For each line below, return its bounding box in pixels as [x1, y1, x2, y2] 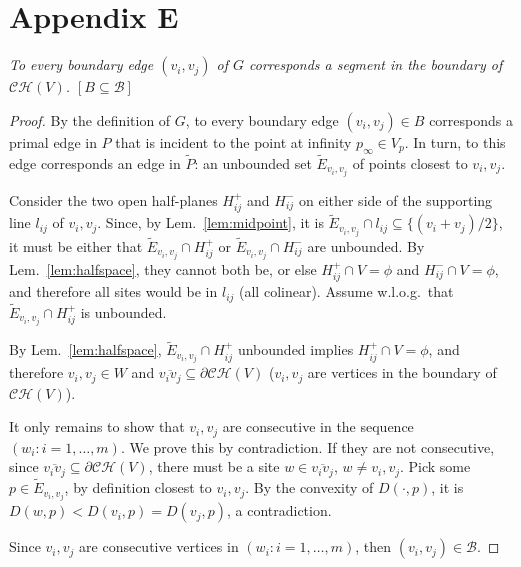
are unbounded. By [307, 235, 425, 256]
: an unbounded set [194, 152, 312, 173]
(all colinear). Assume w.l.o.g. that [239, 281, 454, 302]
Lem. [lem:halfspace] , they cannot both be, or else [9, 258, 317, 279]
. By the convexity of [245, 477, 374, 498]
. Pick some [400, 456, 471, 477]
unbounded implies [237, 339, 354, 360]
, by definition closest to [64, 477, 212, 498]
